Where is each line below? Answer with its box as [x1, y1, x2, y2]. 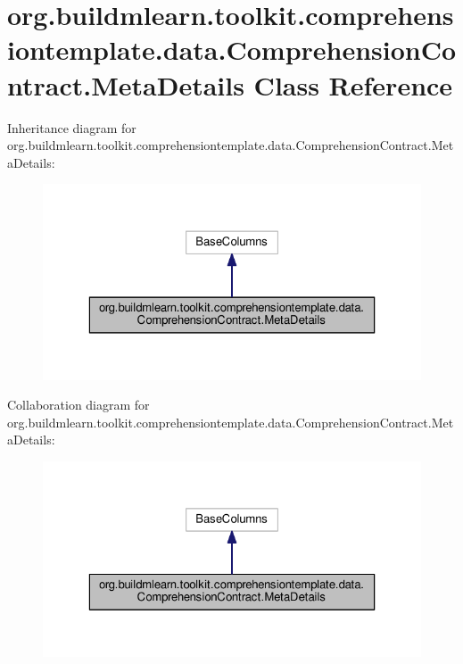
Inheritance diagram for [7, 118, 136, 137]
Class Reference [253, 66, 453, 103]
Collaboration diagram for [7, 395, 150, 414]
